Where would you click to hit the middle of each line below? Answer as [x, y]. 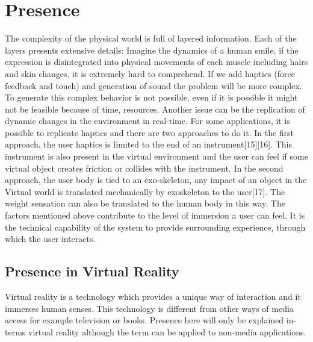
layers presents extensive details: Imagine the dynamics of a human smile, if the [152, 50]
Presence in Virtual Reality [92, 271]
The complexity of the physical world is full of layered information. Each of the [151, 38]
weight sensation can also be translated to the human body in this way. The [145, 203]
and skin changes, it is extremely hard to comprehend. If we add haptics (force [150, 73]
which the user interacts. [50, 239]
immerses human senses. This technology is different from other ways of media [149, 308]
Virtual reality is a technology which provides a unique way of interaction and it [153, 297]
